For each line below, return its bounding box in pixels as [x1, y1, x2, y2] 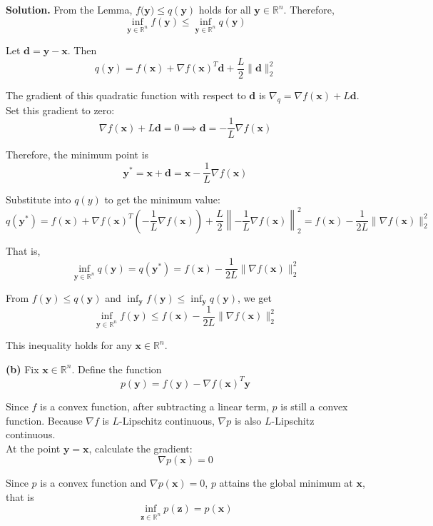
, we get [238, 290, 272, 305]
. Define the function [71, 361, 162, 376]
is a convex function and [40, 475, 147, 490]
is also [234, 413, 262, 428]
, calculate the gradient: [88, 440, 193, 455]
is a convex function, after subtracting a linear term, [40, 398, 269, 413]
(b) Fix [6, 361, 39, 376]
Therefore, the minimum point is [6, 147, 149, 162]
